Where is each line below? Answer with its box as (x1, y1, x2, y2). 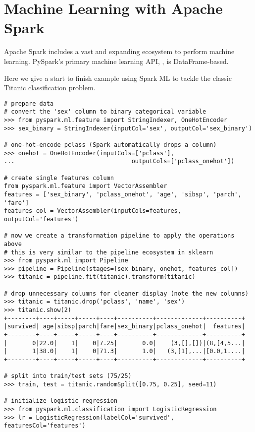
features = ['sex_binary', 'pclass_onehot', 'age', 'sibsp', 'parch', (4, 190, 242, 198)
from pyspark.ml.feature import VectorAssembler (4, 183, 167, 190)
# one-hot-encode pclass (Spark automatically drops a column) (4, 141, 217, 148)
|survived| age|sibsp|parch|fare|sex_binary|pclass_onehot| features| (4, 323, 245, 330)
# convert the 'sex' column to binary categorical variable (4, 108, 206, 116)
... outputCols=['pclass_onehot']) (4, 158, 235, 165)
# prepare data (4, 100, 54, 107)
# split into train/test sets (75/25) (4, 372, 132, 380)
